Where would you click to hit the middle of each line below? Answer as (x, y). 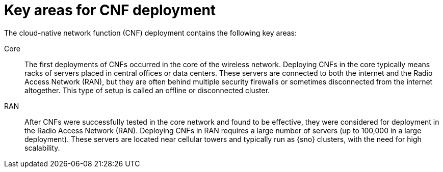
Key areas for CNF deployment (110, 10)
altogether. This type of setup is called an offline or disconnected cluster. (147, 90)
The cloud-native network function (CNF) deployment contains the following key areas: (151, 33)
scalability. (42, 148)
